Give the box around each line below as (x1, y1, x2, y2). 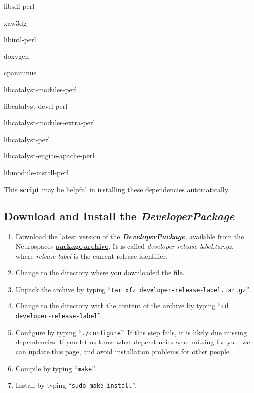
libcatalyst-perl (4, 134, 50, 144)
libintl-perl (4, 34, 36, 45)
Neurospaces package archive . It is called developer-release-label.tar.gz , (15, 241, 234, 251)
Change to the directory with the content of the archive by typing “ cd (15, 300, 228, 311)
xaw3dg (4, 17, 27, 28)
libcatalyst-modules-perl (4, 84, 77, 94)
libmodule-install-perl (4, 167, 69, 177)
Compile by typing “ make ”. (15, 363, 96, 373)
